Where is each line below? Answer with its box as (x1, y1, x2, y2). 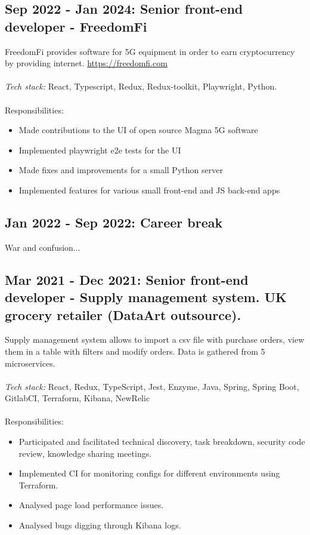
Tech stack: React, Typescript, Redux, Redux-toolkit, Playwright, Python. (5, 80, 277, 93)
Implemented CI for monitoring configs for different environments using (18, 467, 280, 479)
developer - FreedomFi (5, 17, 147, 35)
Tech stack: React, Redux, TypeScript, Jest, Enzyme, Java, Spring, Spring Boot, (5, 380, 299, 392)
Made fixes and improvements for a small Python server (18, 164, 223, 176)
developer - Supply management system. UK (5, 288, 287, 306)
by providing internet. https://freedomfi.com (5, 57, 168, 69)
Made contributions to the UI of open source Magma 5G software (18, 124, 258, 136)
